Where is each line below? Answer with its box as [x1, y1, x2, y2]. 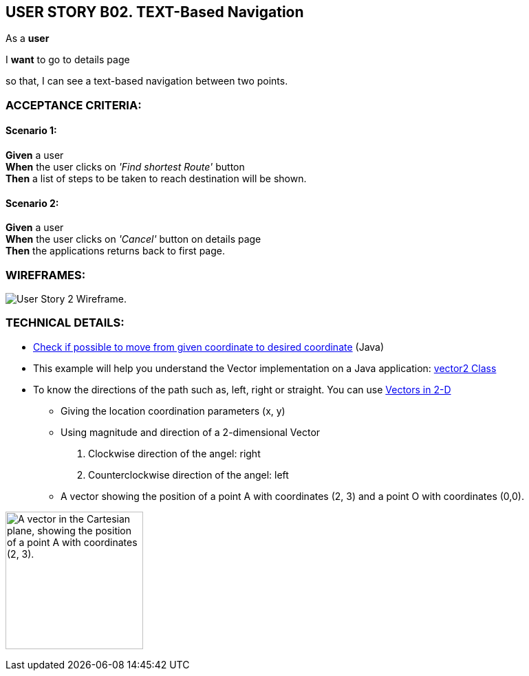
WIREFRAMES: [6, 268, 86, 282]
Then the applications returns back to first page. [6, 245, 225, 257]
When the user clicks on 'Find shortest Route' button [6, 161, 245, 173]
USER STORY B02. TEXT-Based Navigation [6, 3, 304, 21]
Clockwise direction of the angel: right [88, 447, 261, 459]
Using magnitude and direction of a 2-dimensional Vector [61, 426, 321, 438]
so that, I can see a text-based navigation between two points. [6, 75, 288, 87]
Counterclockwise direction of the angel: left [88, 468, 289, 481]
